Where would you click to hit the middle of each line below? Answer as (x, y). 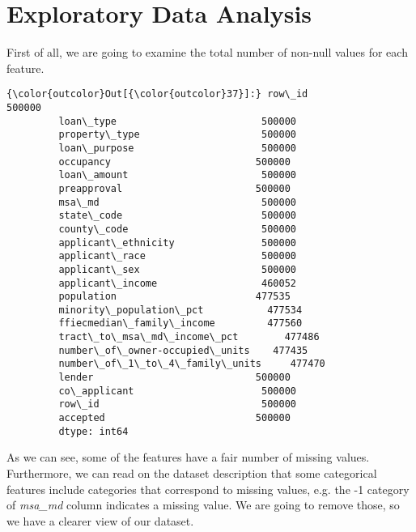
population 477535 (174, 297)
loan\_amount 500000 (177, 175)
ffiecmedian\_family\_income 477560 (180, 323)
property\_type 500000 (177, 135)
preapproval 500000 (174, 188)
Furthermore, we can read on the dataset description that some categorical (192, 472)
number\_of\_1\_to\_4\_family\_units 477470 (192, 364)
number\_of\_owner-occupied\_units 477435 (183, 350)
